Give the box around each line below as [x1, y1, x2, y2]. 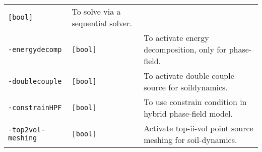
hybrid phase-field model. [144, 108, 233, 119]
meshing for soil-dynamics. [144, 134, 237, 145]
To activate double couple [144, 70, 234, 81]
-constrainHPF [8, 104, 62, 112]
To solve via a [72, 6, 121, 17]
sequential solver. [72, 17, 132, 29]
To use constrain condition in [144, 96, 247, 108]
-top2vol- [8, 126, 45, 134]
